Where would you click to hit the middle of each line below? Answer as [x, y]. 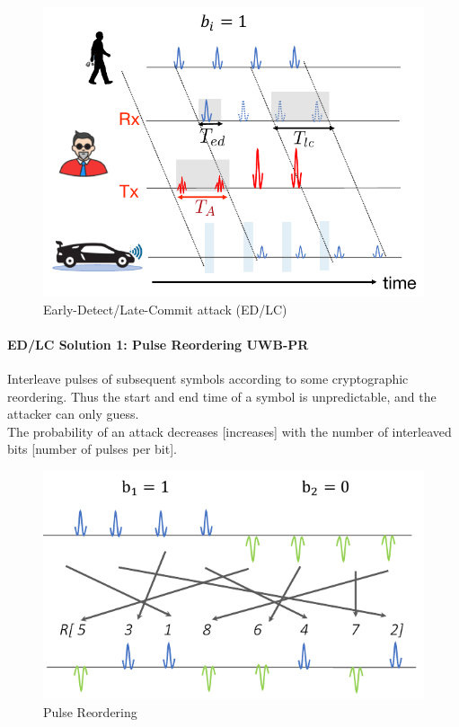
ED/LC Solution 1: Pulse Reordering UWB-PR [158, 344]
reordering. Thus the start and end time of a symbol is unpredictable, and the [222, 396]
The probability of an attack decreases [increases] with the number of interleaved [229, 431]
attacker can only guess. [73, 414]
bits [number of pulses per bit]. [92, 449]
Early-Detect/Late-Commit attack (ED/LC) [165, 309]
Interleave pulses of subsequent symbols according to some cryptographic [208, 379]
